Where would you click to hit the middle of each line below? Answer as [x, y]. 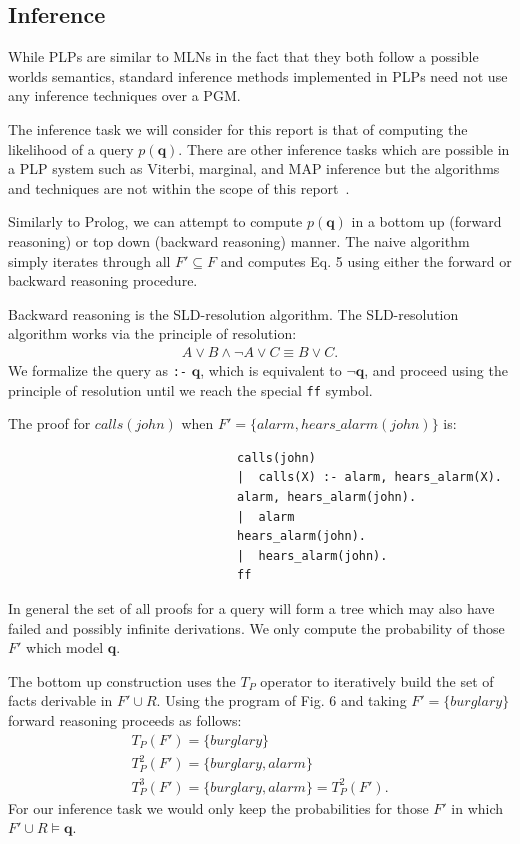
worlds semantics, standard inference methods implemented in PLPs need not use [258, 75]
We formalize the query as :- [97, 369]
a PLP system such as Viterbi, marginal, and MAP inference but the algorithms [254, 168]
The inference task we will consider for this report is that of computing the [238, 128]
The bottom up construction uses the [122, 680]
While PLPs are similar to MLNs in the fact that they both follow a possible [243, 56]
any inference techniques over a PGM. [124, 95]
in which [477, 807]
